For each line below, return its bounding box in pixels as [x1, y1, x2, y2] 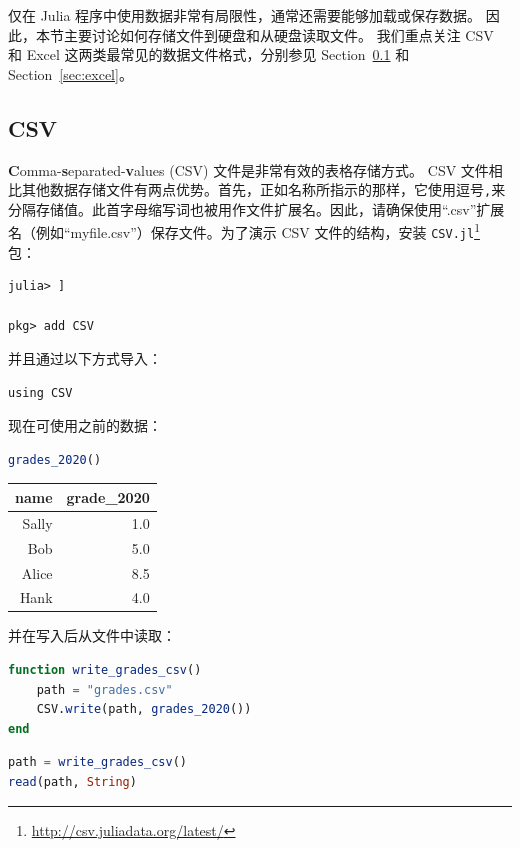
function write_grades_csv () [8, 663, 202, 678]
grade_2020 [66, 486, 150, 507]
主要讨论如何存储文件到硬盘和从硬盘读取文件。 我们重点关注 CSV [63, 24, 494, 45]
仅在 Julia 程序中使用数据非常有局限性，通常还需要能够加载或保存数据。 [8, 5, 482, 25]
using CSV [8, 385, 73, 400]
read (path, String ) [8, 775, 137, 790]
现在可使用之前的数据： [8, 415, 162, 436]
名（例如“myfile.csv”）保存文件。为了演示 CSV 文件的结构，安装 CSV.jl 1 [8, 219, 480, 243]
